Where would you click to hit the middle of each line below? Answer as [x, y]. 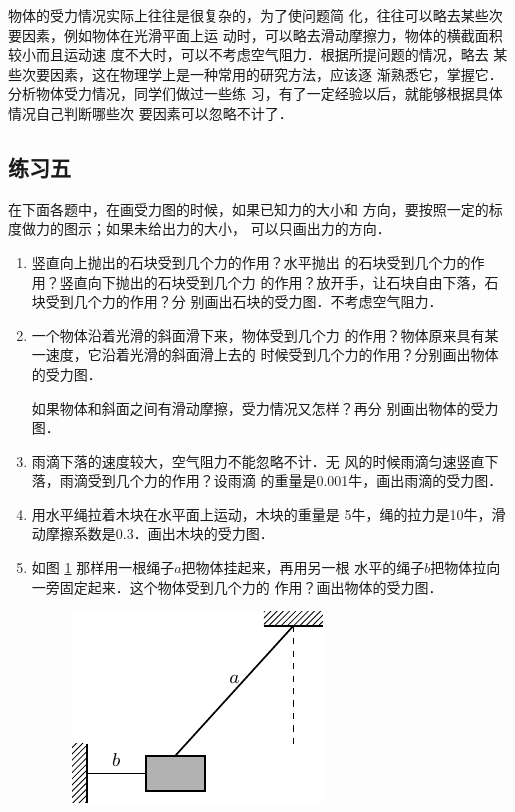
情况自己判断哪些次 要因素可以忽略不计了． [150, 112]
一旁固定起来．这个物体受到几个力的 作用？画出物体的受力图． [237, 586]
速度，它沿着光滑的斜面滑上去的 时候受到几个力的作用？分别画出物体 [272, 354]
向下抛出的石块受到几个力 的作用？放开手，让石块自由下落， [286, 281]
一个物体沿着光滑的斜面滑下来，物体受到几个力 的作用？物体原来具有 [258, 334]
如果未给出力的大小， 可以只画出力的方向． [248, 228]
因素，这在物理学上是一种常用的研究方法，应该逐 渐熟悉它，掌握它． [276, 73]
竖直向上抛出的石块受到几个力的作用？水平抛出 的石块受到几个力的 [251, 261]
